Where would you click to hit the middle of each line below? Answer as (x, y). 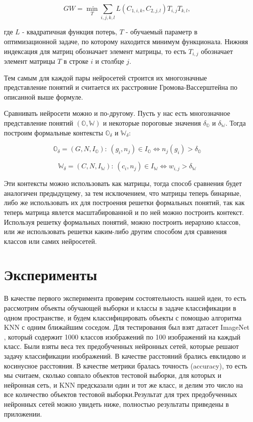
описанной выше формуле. (44, 96)
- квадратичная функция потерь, (70, 32)
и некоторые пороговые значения (152, 122)
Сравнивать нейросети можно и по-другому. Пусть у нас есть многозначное (117, 113)
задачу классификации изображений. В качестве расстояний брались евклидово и (125, 356)
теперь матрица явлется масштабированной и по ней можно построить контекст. (124, 212)
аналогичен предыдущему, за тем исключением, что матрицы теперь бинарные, (123, 193)
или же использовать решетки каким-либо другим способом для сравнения (115, 231)
